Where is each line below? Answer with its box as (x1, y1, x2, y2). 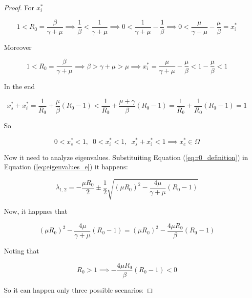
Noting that (4, 245, 39, 255)
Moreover (4, 42, 32, 52)
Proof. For (4, 2, 35, 12)
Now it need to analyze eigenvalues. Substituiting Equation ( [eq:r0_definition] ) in (4, 152, 248, 162)
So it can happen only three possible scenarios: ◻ (4, 284, 153, 295)
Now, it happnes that (4, 206, 67, 216)
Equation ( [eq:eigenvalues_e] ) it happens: (4, 161, 128, 172)
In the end (4, 81, 35, 92)
